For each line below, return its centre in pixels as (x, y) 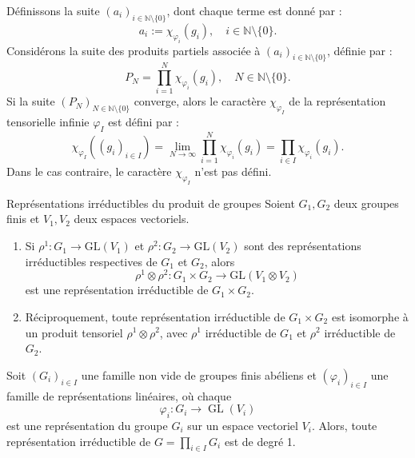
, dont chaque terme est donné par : (254, 10)
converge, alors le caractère (200, 101)
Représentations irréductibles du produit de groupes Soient (151, 203)
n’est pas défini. (233, 171)
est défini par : (144, 122)
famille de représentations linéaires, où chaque (119, 395)
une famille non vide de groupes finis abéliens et (199, 374)
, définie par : (359, 50)
